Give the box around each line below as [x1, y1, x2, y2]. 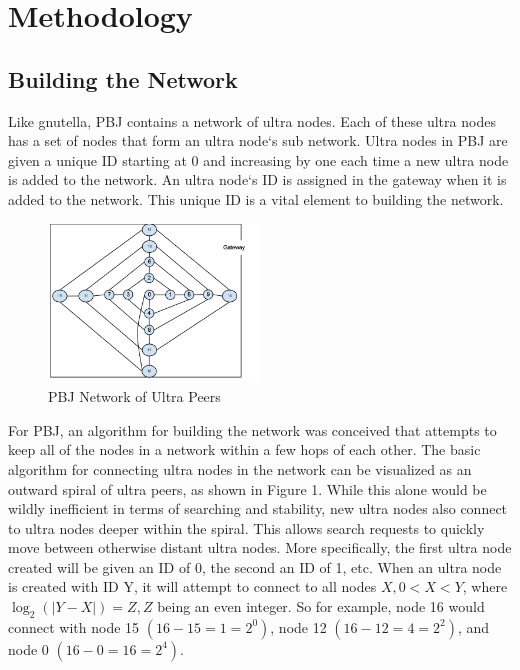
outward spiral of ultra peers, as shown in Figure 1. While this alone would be [8, 478, 487, 499]
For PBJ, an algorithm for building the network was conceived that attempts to [8, 419, 497, 440]
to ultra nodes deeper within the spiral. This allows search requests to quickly [8, 517, 485, 538]
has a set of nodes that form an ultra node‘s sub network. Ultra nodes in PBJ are [8, 130, 508, 151]
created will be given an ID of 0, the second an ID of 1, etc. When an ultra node [8, 556, 502, 577]
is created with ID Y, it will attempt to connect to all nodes [8, 576, 377, 597]
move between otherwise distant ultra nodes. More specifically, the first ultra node [8, 537, 512, 558]
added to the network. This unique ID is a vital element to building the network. [8, 188, 504, 209]
